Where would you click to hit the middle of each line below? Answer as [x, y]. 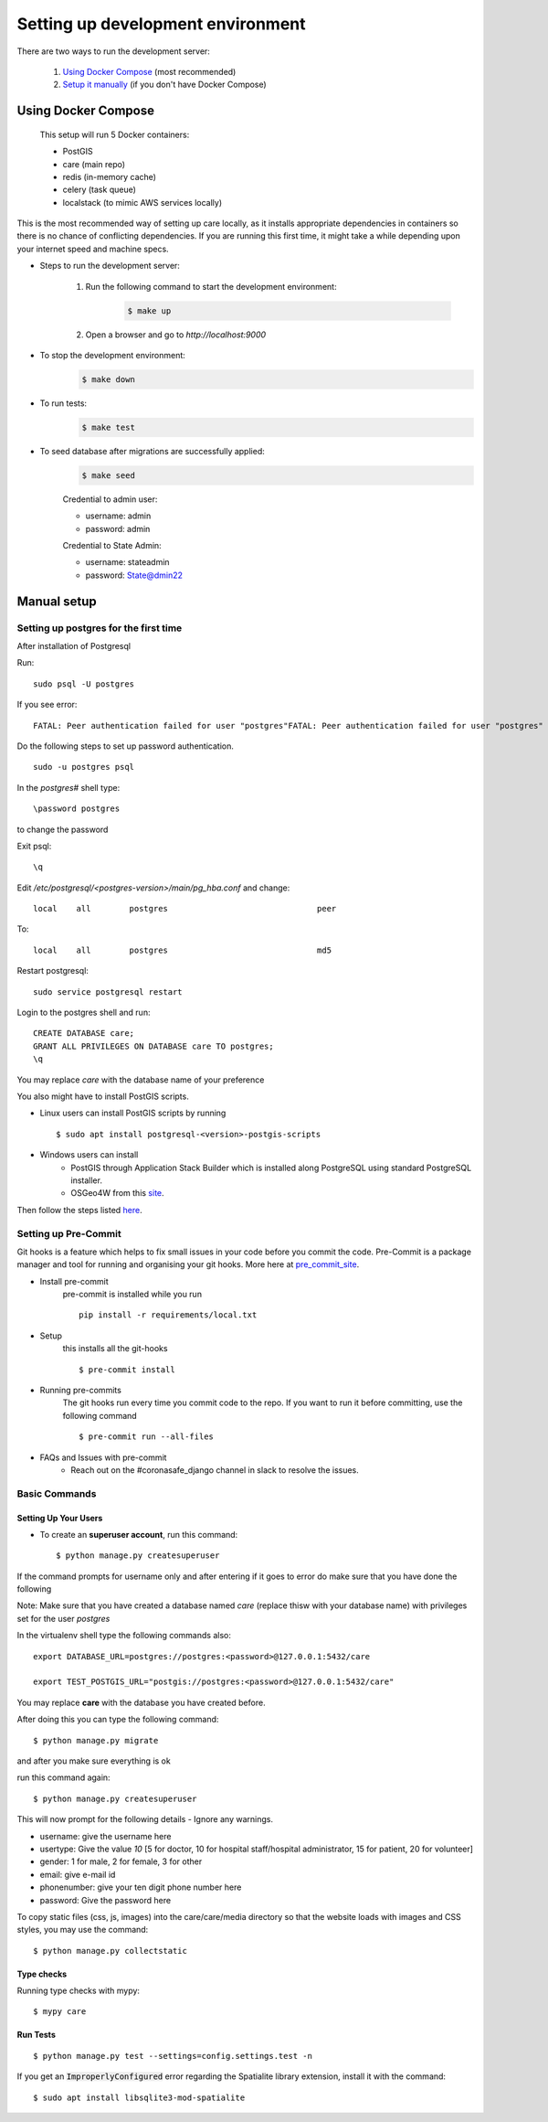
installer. [86, 1180]
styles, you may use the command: [83, 1930]
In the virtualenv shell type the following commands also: [124, 1636]
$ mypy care [60, 2012]
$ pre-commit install [127, 1370]
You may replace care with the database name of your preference [141, 1080]
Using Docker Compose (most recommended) [149, 71]
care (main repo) [94, 164]
